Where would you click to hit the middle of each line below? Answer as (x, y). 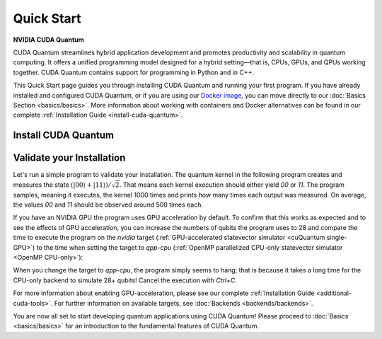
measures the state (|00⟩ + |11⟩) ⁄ (62, 185)
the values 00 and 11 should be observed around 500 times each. (108, 205)
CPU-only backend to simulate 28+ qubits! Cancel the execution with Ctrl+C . (125, 280)
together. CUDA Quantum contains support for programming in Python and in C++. (134, 72)
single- (337, 238)
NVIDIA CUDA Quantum (48, 40)
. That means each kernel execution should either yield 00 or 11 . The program (232, 185)
